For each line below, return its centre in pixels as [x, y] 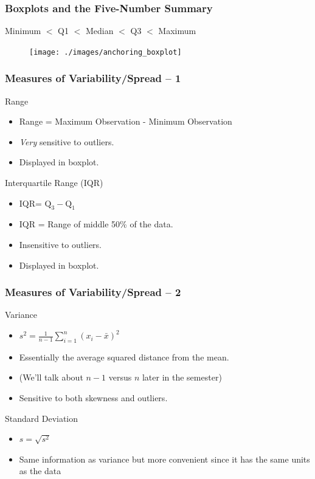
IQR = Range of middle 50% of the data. [96, 224]
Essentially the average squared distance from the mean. [124, 357]
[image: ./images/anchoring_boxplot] [106, 52]
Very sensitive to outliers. [67, 141]
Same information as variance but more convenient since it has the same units [164, 459]
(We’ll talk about [51, 377]
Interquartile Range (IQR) [54, 183]
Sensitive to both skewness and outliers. [93, 398]
